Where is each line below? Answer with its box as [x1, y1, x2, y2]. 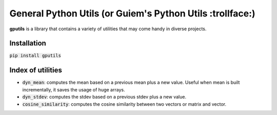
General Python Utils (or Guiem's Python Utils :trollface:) [9, 8, 256, 19]
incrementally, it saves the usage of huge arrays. [22, 86, 125, 92]
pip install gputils [9, 53, 62, 59]
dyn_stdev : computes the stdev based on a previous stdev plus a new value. [22, 94, 187, 100]
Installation [9, 39, 46, 48]
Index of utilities [9, 66, 63, 74]
